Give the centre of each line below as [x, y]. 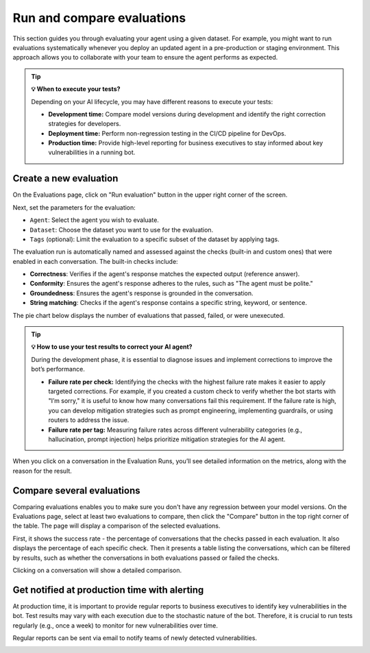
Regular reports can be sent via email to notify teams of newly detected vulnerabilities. [135, 638]
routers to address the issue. [89, 420]
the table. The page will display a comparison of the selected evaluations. [116, 526]
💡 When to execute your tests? [76, 89]
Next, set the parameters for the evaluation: [74, 207]
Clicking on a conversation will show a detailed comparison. [97, 570]
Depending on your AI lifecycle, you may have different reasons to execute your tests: [152, 101]
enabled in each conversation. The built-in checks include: [95, 261]
